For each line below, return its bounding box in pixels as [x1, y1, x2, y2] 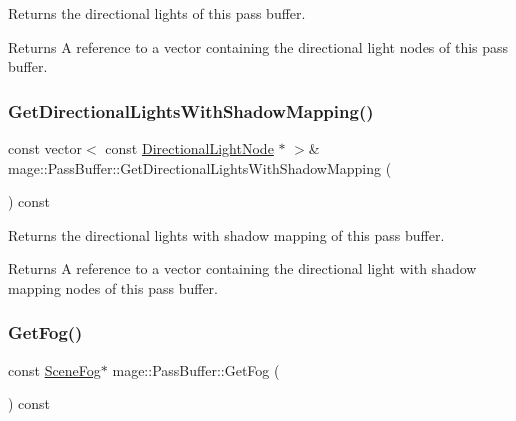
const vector [8, 138, 82, 158]
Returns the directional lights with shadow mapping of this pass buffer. [8, 224, 445, 245]
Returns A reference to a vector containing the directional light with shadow [8, 258, 477, 279]
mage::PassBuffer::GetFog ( [112, 359, 280, 380]
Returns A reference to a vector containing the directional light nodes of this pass [8, 36, 509, 57]
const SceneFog [8, 359, 101, 380]
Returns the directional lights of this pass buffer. [8, 3, 306, 23]
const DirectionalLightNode [105, 138, 274, 158]
